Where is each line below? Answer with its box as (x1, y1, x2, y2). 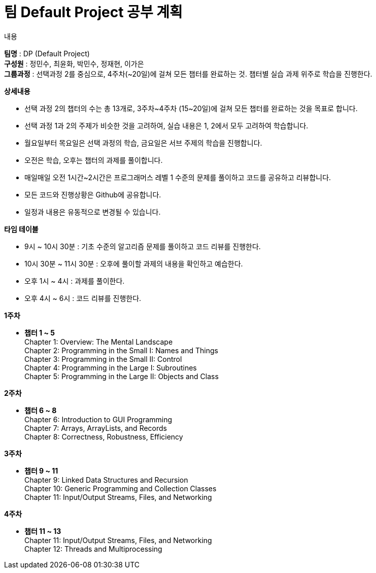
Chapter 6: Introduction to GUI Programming (24, 415, 173, 424)
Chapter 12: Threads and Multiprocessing (24, 544, 162, 553)
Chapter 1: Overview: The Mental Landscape (24, 337, 173, 346)
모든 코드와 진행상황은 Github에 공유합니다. (24, 190, 161, 199)
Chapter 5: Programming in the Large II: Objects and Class (24, 372, 219, 381)
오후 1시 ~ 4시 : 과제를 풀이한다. (24, 276, 125, 285)
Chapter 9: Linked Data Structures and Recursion (24, 475, 188, 484)
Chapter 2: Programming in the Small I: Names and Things (24, 346, 218, 355)
